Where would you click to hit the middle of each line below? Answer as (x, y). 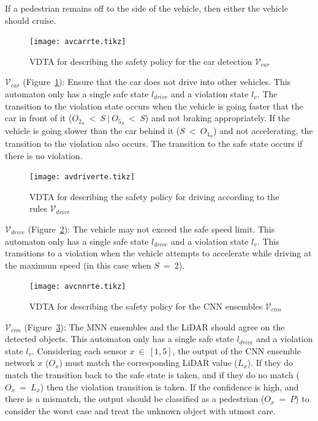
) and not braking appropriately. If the (218, 118)
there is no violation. (44, 155)
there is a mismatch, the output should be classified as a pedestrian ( (135, 399)
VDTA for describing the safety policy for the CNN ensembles (146, 306)
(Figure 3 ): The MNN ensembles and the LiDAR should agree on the (154, 326)
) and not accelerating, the (263, 131)
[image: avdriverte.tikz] (82, 177)
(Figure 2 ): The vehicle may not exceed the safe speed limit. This (151, 229)
